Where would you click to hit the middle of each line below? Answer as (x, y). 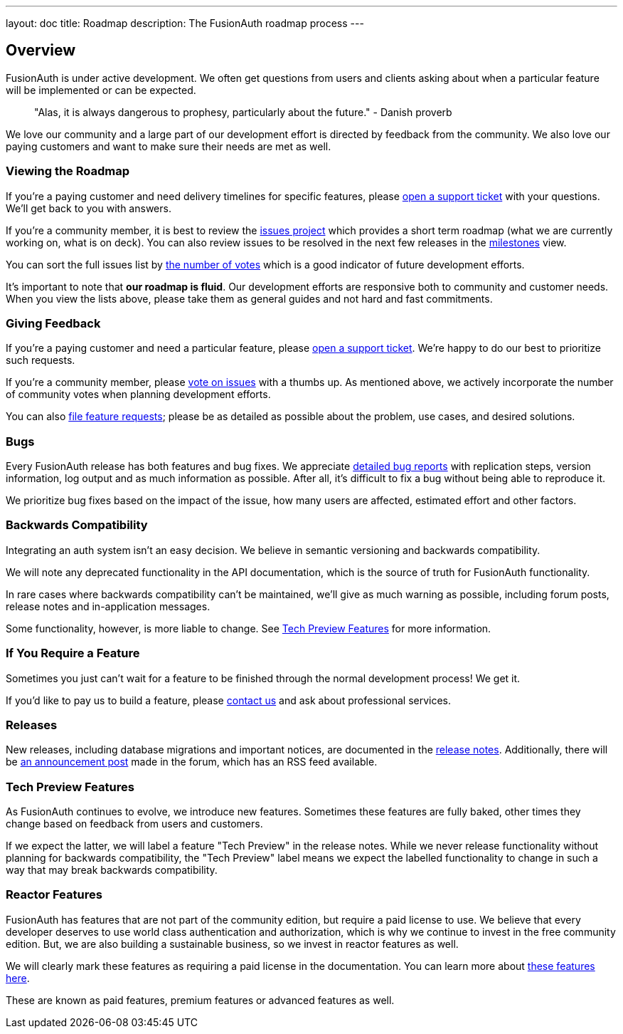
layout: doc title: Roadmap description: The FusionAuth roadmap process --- (185, 23)
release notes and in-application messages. (108, 606)
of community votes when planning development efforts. (138, 395)
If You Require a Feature (73, 653)
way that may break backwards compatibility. (112, 870)
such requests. (41, 360)
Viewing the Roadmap (68, 171)
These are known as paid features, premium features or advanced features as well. (200, 1000)
